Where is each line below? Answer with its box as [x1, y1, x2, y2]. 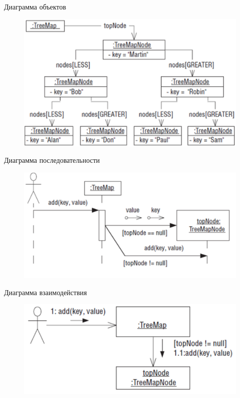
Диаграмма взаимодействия [4, 287, 87, 297]
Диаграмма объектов [4, 1, 66, 11]
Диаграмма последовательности [4, 155, 100, 165]
